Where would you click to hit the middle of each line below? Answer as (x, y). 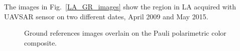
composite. (41, 42)
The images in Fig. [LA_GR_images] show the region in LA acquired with (120, 6)
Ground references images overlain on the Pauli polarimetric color (125, 33)
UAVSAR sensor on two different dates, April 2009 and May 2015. (106, 16)
